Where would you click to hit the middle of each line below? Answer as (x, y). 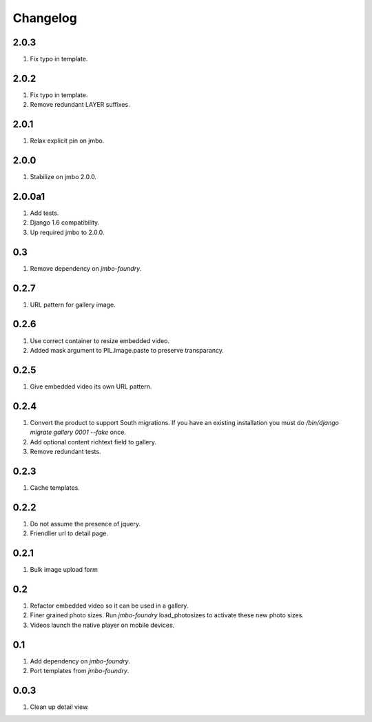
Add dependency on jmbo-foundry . (80, 661)
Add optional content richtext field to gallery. (93, 442)
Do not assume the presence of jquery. (85, 524)
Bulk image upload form (64, 570)
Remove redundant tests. (65, 451)
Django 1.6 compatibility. (65, 223)
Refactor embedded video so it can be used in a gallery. (109, 606)
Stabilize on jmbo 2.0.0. (63, 177)
